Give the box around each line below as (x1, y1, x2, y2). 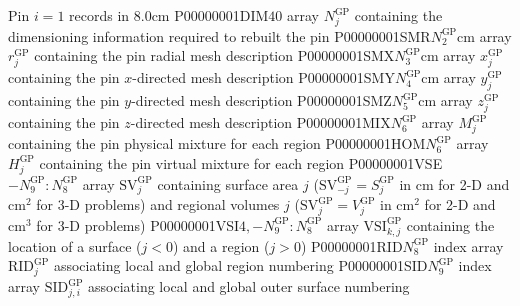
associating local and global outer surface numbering (88, 276, 410, 297)
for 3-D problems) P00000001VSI (36, 214, 240, 235)
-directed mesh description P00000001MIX (130, 112, 391, 133)
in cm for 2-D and (399, 173, 510, 194)
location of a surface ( (8, 235, 142, 256)
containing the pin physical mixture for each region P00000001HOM (8, 133, 426, 154)
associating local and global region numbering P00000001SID (53, 255, 428, 276)
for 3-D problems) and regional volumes (36, 194, 280, 215)
